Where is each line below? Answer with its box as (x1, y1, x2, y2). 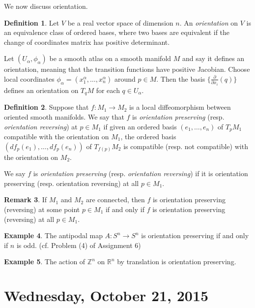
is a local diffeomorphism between (129, 102, 231, 112)
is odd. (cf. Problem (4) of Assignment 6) (16, 240, 141, 250)
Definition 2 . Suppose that (4, 102, 89, 112)
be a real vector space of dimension (67, 17, 173, 28)
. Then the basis (156, 73, 205, 84)
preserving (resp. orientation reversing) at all (4, 178, 139, 188)
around (114, 73, 136, 84)
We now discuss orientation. (4, 1, 88, 11)
